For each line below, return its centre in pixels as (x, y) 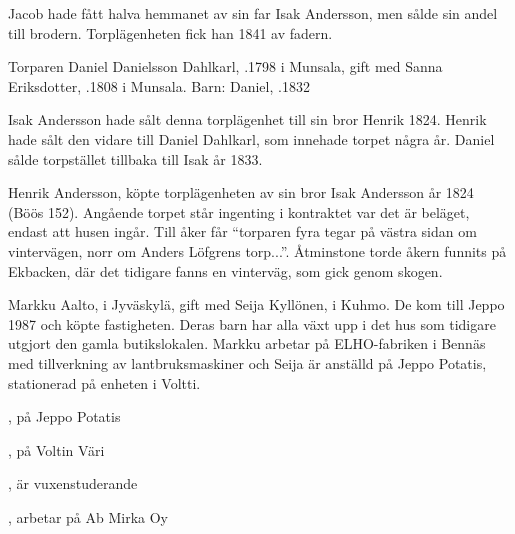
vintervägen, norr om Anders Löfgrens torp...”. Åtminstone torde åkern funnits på (257, 250)
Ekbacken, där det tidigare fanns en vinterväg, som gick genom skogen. (225, 270)
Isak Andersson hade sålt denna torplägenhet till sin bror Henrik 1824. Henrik (247, 119)
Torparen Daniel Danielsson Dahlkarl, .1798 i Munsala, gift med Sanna (225, 66)
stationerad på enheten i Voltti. (104, 382)
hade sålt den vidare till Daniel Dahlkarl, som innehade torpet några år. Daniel (251, 138)
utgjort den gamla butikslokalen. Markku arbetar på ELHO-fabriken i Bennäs (247, 343)
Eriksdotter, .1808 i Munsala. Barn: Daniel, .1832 (159, 85)
